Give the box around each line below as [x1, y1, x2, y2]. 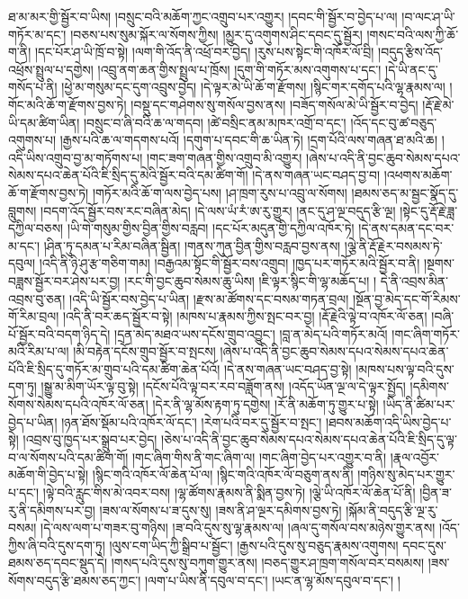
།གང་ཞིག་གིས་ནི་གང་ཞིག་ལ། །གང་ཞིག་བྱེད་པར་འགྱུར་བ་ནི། [132, 447, 387, 466]
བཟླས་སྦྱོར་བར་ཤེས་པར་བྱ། [8, 271, 121, 290]
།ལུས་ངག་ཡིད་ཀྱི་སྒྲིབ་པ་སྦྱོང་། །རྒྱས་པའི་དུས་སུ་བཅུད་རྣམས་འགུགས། [109, 535, 399, 554]
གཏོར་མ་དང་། [8, 24, 67, 43]
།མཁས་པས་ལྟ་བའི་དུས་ [355, 359, 454, 378]
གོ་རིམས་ [420, 289, 461, 308]
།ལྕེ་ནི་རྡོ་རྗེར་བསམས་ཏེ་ [344, 236, 443, 255]
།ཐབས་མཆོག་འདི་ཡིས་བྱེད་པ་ [325, 412, 452, 431]
